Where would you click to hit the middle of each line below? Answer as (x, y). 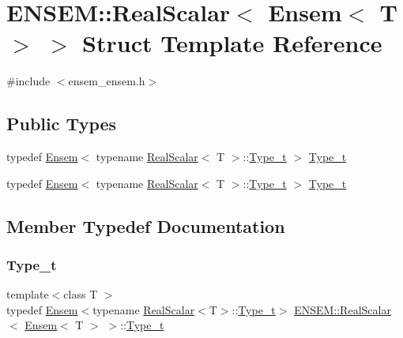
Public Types (62, 124)
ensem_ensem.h (107, 81)
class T (81, 294)
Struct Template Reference (232, 43)
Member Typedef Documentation (146, 225)
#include (28, 81)
